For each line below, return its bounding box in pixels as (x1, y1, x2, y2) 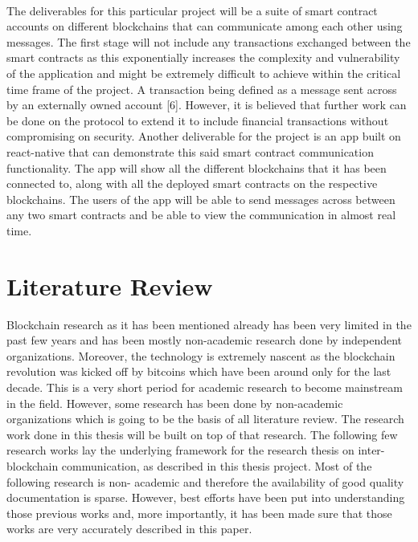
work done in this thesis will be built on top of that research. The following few (6, 426, 398, 442)
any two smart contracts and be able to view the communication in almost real (6, 206, 396, 223)
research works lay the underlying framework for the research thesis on (6, 442, 354, 458)
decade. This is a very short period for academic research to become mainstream (6, 379, 403, 395)
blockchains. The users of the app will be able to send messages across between (6, 190, 395, 207)
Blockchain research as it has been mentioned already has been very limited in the (6, 316, 412, 332)
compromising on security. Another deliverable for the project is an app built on (6, 128, 401, 145)
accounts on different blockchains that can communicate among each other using (6, 18, 403, 35)
